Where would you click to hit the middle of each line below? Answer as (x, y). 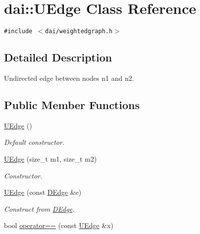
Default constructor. (34, 142)
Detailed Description (58, 57)
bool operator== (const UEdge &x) (59, 225)
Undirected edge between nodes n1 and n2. (69, 78)
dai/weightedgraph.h (79, 31)
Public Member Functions (72, 104)
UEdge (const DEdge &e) (43, 192)
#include (18, 31)
